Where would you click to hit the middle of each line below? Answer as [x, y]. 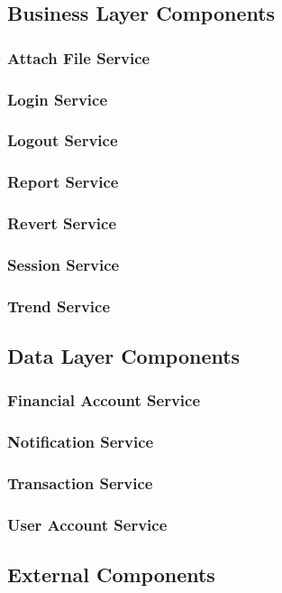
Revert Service [62, 223]
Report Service [63, 182]
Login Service [58, 99]
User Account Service [87, 524]
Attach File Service [79, 57]
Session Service [64, 264]
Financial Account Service [104, 400]
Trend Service [59, 306]
